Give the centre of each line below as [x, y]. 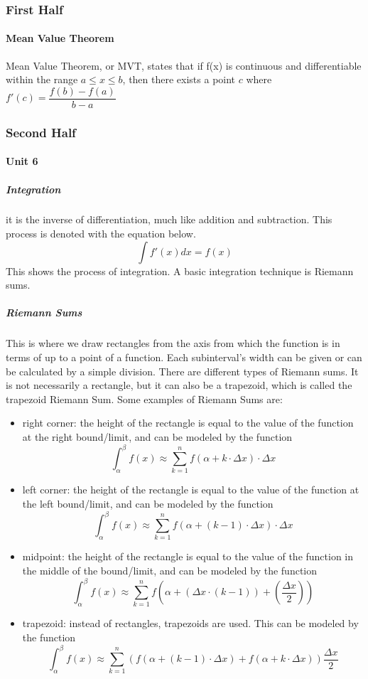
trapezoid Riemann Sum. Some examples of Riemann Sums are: [144, 399]
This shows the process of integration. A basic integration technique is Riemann [180, 271]
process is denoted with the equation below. [101, 234]
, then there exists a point [179, 79]
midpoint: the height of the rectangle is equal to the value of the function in [188, 556]
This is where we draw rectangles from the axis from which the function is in [173, 343]
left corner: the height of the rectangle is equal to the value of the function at [191, 490]
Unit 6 [22, 161]
